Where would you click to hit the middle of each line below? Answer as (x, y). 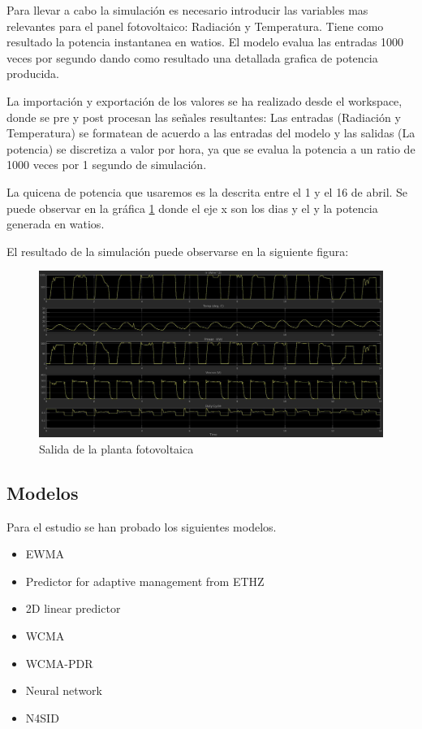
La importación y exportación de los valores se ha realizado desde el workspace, (205, 100)
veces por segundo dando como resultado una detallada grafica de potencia (192, 57)
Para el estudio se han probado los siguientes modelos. (142, 526)
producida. (33, 74)
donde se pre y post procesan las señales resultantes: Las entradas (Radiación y (204, 117)
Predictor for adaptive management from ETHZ (145, 581)
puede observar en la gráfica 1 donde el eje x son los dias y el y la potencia (192, 208)
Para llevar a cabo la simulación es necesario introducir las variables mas (187, 10)
